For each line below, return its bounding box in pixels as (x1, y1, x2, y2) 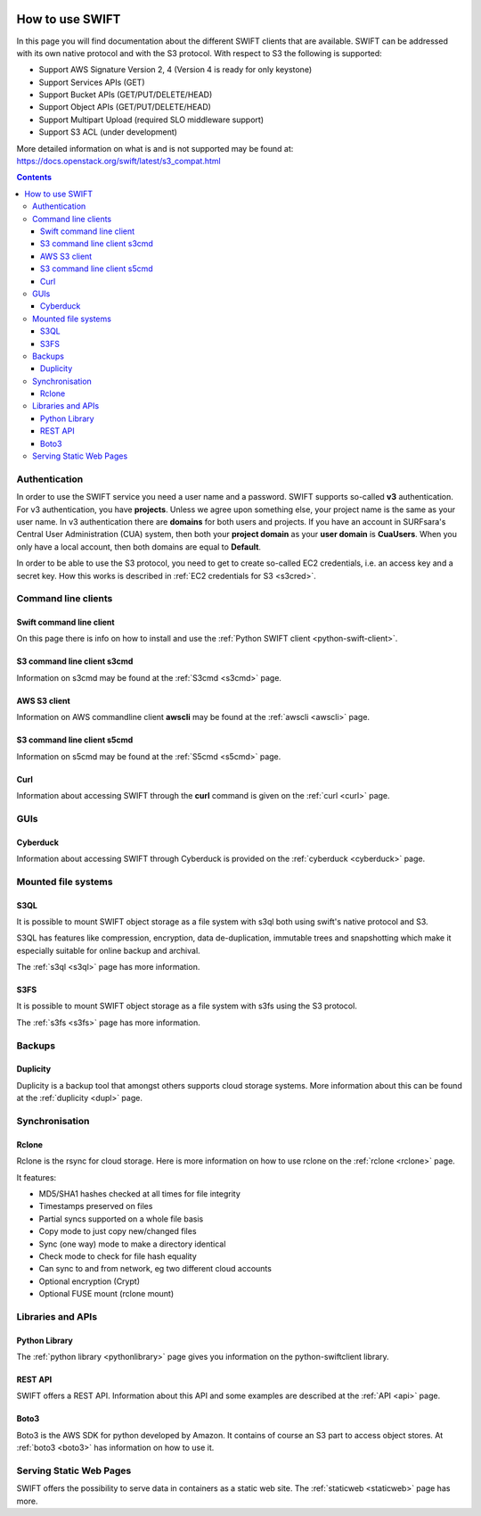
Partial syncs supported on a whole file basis (38, 1214, 204, 1224)
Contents (16, 172, 53, 183)
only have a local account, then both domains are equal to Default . (16, 541, 262, 552)
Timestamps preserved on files (38, 1201, 153, 1212)
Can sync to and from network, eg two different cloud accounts (38, 1263, 272, 1274)
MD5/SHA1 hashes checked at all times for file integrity (38, 1188, 240, 1199)
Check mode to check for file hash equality (38, 1250, 198, 1262)
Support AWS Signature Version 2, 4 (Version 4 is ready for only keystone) (38, 64, 312, 75)
